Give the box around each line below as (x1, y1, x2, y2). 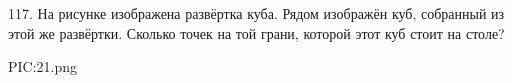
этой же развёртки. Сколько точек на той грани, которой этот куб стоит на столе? (8, 22, 505, 43)
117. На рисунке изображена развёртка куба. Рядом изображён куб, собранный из (8, 3, 505, 23)
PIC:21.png (8, 56, 78, 77)
